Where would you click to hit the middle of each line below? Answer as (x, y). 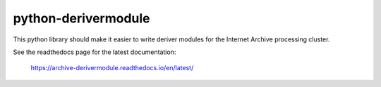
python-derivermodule (82, 18)
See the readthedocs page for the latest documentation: (95, 52)
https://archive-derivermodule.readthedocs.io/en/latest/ (112, 68)
